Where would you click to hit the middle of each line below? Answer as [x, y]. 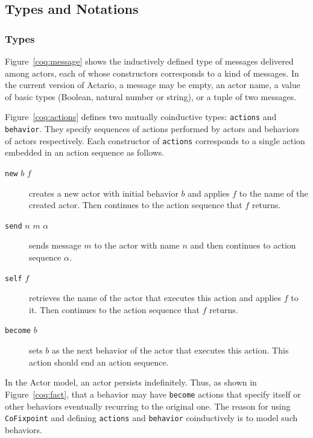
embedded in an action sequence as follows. [85, 152]
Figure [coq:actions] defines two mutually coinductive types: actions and [141, 117]
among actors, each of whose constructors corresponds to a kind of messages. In [152, 73]
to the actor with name [137, 245]
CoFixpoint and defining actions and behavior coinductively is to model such [151, 418]
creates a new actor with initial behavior [104, 193]
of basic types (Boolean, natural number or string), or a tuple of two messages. [151, 96]
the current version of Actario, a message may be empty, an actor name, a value [153, 85]
